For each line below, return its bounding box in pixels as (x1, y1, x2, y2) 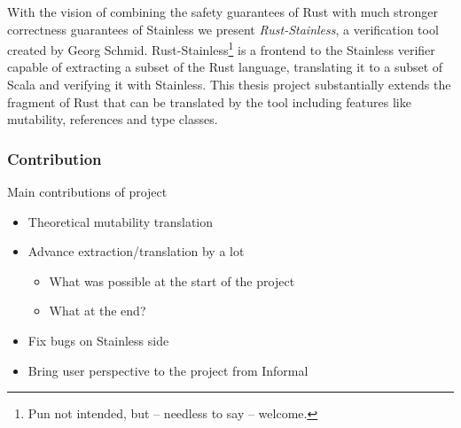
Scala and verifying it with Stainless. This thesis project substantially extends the (7, 75, 451, 94)
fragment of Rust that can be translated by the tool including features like (7, 92, 411, 111)
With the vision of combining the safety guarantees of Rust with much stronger (7, 3, 439, 20)
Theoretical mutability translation (27, 212, 214, 230)
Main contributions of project (7, 183, 168, 201)
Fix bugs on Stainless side (27, 331, 169, 349)
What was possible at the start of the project (49, 271, 295, 290)
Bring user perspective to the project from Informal (27, 361, 309, 379)
